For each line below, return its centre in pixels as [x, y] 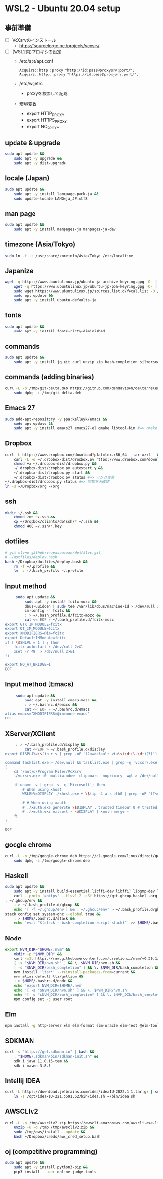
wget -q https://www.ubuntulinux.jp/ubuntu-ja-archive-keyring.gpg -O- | [81, 282]
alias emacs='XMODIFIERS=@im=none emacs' [48, 714]
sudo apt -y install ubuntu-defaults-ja [55, 300]
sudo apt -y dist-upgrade [40, 163]
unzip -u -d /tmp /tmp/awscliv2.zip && [54, 1127]
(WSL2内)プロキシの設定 [37, 52]
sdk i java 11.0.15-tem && [41, 1061]
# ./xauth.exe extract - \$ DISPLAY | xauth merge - [76, 812]
